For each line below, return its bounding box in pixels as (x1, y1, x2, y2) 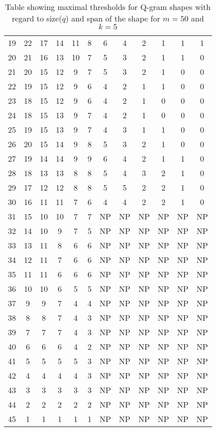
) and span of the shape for (65, 12, 160, 24)
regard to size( (11, 12, 62, 24)
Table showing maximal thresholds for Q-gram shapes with (5, 1, 211, 12)
